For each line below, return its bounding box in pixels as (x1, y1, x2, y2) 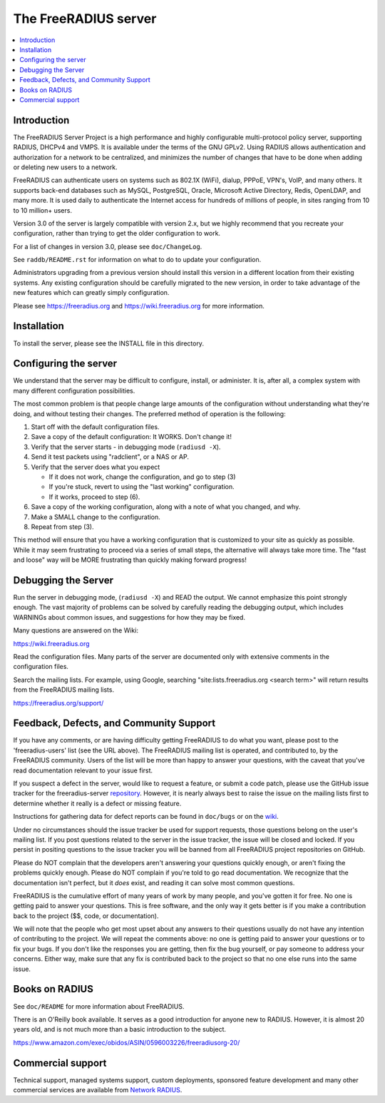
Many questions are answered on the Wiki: (13, 626, 139, 635)
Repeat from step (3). (31, 522, 94, 531)
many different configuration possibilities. (13, 386, 135, 395)
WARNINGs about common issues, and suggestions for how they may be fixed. (13, 613, 246, 621)
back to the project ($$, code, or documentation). (13, 911, 159, 920)
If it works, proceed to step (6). (48, 493, 140, 501)
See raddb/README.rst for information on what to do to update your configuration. (13, 256, 262, 264)
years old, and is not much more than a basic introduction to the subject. (13, 1025, 227, 1034)
